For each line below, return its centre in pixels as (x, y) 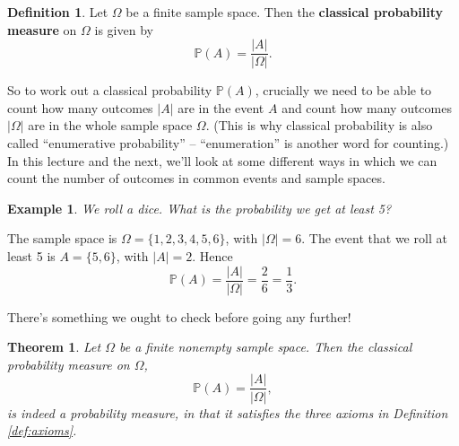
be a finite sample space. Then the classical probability (285, 12)
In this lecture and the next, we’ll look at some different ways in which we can (222, 160)
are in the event (221, 107)
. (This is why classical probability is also (319, 125)
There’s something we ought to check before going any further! (179, 316)
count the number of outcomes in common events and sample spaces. (196, 178)
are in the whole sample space (110, 125)
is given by (124, 29)
